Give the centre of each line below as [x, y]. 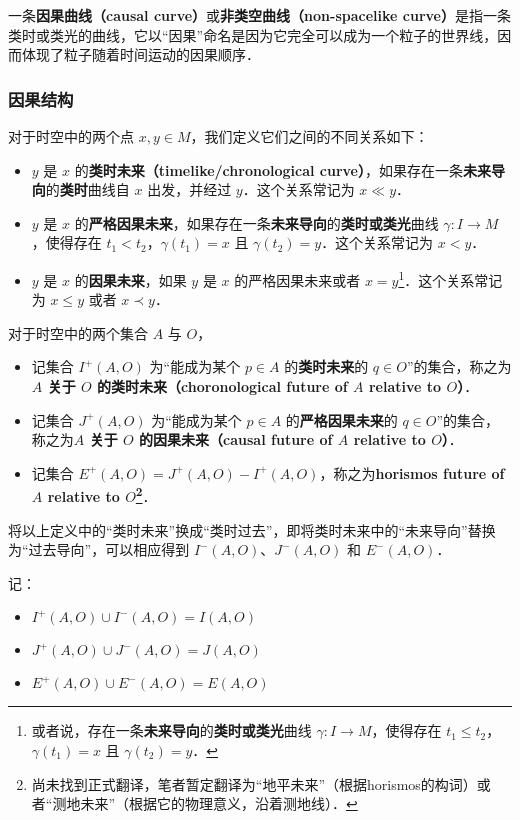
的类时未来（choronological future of [222, 386]
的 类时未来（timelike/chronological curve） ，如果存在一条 [268, 169]
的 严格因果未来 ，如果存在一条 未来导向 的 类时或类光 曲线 [256, 222]
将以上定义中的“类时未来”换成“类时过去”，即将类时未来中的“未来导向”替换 [252, 529]
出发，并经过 [189, 189]
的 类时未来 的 [326, 366]
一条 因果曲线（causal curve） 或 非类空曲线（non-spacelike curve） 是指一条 [259, 15]
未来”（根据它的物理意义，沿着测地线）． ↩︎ [219, 803]
